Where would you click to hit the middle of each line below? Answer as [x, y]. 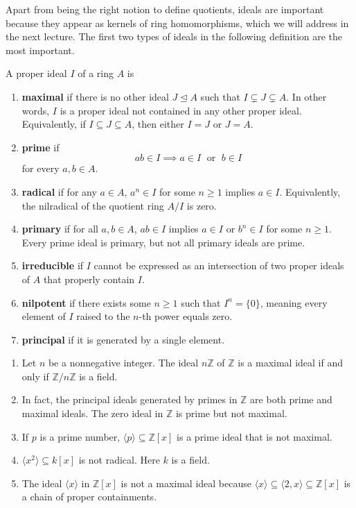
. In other [306, 96]
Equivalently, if [54, 124]
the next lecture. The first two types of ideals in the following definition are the [174, 36]
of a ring [96, 73]
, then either [158, 124]
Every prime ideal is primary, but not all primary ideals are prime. [163, 242]
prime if [41, 147]
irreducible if [53, 265]
